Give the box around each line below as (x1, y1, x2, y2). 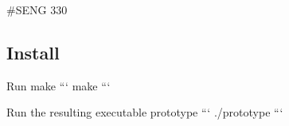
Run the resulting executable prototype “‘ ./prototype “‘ (6, 104, 283, 120)
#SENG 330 (6, 2, 68, 17)
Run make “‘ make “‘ (6, 77, 111, 94)
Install (6, 40, 60, 64)
